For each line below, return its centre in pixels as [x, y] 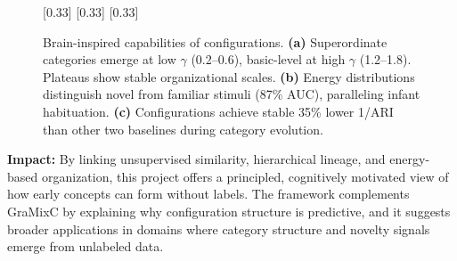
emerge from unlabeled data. [86, 246]
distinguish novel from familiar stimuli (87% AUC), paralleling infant [232, 94]
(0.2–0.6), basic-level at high [268, 59]
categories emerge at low [110, 59]
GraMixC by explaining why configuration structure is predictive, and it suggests [229, 211]
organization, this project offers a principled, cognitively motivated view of [245, 176]
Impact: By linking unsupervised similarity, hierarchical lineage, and [196, 159]
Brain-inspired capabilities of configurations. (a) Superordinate [215, 41]
